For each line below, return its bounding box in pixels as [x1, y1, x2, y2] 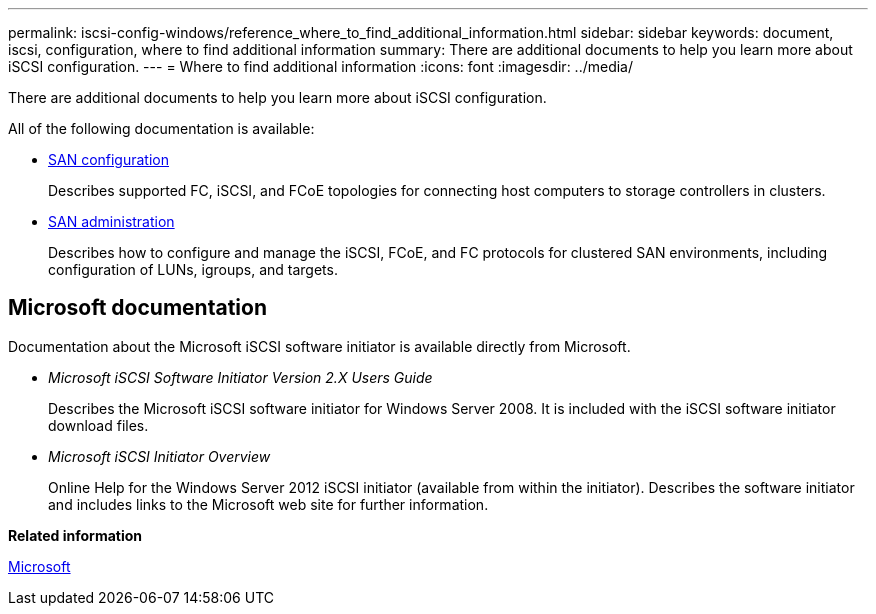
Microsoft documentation [8, 295, 267, 321]
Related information [8, 526, 143, 544]
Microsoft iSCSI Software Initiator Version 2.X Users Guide [48, 368, 433, 386]
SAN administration [48, 213, 175, 230]
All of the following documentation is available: [8, 120, 315, 137]
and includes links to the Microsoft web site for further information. [48, 495, 489, 513]
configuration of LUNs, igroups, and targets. [48, 261, 338, 278]
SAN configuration [48, 151, 169, 168]
